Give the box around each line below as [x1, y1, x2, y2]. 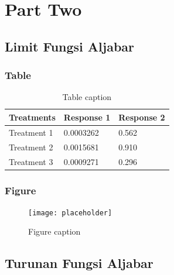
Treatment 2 [9, 140, 53, 153]
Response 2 [118, 111, 165, 123]
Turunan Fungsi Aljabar [5, 254, 153, 272]
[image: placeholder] [28, 208, 112, 217]
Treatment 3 [9, 155, 53, 167]
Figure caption [28, 225, 81, 238]
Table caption [62, 91, 112, 103]
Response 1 [63, 111, 111, 123]
